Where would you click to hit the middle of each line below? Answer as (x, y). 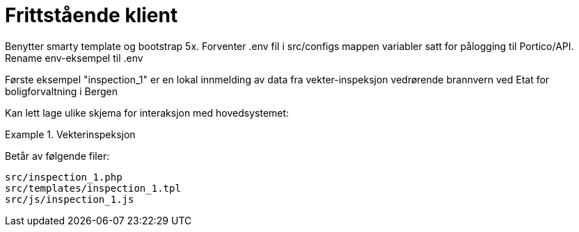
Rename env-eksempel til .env (74, 58)
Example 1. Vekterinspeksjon (70, 134)
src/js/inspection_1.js (70, 199)
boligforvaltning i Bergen (61, 91)
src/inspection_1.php (64, 177)
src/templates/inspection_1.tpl (93, 188)
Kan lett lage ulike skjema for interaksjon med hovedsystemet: (147, 113)
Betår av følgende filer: (57, 156)
